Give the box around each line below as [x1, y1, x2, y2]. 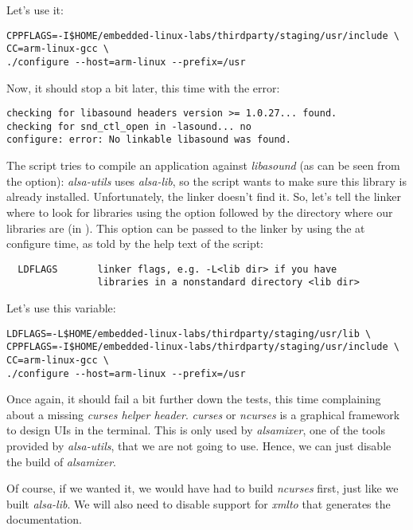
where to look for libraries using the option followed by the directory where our [6, 203, 393, 220]
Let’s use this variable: [6, 300, 116, 316]
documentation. [6, 511, 82, 528]
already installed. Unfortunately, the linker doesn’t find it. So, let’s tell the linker [6, 188, 401, 205]
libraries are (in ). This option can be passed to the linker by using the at [6, 219, 365, 236]
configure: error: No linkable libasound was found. [6, 134, 291, 146]
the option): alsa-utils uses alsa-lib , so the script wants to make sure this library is [6, 172, 407, 189]
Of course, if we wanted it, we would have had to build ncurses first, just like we [6, 480, 399, 497]
